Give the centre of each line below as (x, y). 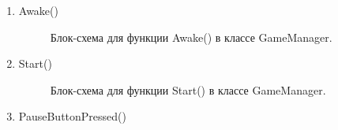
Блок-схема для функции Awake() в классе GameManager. (191, 37)
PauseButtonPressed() (72, 116)
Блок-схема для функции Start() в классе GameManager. (188, 89)
